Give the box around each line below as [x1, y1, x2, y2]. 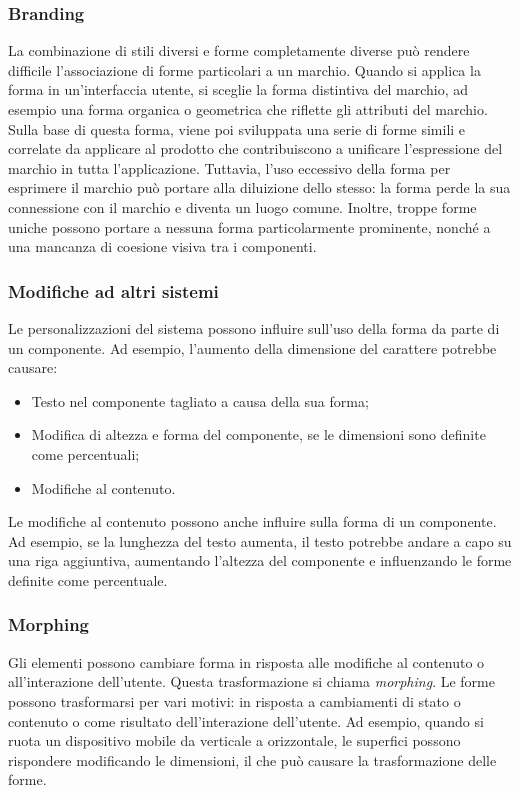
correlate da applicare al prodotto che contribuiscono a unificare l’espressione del [8, 138, 503, 159]
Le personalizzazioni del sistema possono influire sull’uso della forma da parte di [8, 317, 500, 338]
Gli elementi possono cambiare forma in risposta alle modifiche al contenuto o [8, 651, 485, 672]
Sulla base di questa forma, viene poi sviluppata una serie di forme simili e [8, 118, 466, 139]
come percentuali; [31, 443, 140, 464]
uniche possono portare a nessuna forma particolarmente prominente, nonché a [8, 216, 491, 237]
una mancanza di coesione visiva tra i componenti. [8, 236, 317, 257]
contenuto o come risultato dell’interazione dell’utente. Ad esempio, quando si [8, 710, 484, 731]
